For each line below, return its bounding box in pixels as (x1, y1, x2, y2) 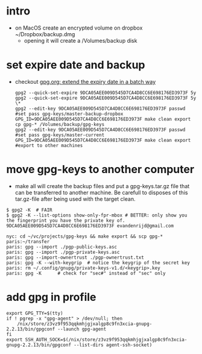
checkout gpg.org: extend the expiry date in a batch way (14, 78, 156, 85)
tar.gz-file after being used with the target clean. (14, 195, 136, 203)
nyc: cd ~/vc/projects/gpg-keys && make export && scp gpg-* (6, 233, 163, 239)
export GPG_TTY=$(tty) (6, 310, 63, 316)
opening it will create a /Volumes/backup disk (24, 37, 137, 44)
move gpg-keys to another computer (6, 163, 195, 176)
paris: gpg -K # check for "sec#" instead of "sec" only (6, 270, 166, 276)
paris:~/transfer (6, 238, 50, 245)
